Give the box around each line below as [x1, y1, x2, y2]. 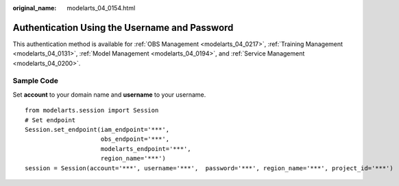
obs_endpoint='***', [100, 135, 170, 143]
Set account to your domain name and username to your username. [12, 90, 206, 99]
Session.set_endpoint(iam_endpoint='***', [25, 126, 170, 133]
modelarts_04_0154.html [66, 4, 136, 12]
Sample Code [12, 76, 58, 86]
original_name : [12, 4, 57, 12]
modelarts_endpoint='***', [100, 145, 191, 152]
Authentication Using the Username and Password [12, 21, 234, 34]
